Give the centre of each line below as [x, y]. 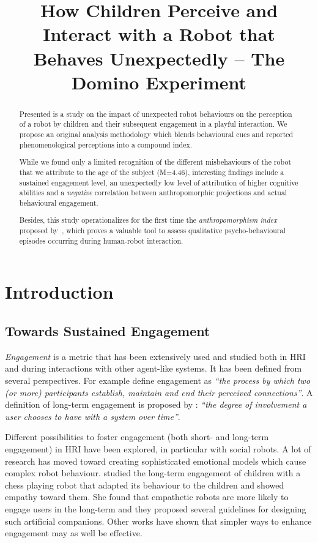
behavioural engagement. [59, 202]
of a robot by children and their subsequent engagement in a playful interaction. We [153, 124]
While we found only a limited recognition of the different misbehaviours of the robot [155, 162]
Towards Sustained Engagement [108, 330]
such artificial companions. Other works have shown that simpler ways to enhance [158, 521]
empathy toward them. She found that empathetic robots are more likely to [147, 497]
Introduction [59, 292]
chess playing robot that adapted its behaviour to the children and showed [145, 485]
